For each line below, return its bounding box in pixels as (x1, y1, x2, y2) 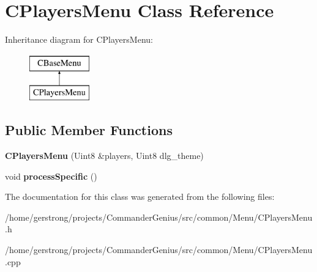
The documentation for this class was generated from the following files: (5, 190, 275, 203)
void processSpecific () (5, 169, 97, 182)
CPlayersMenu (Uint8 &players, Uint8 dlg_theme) (5, 149, 204, 162)
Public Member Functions (5, 120, 173, 139)
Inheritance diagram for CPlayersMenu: (5, 33, 153, 46)
